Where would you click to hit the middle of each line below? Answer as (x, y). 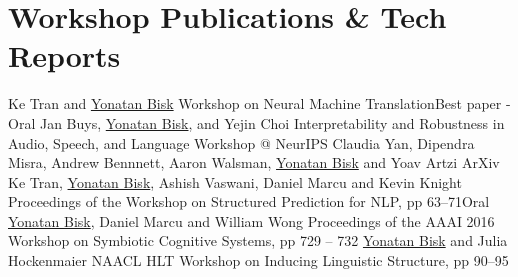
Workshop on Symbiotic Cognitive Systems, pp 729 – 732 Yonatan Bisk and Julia (258, 240)
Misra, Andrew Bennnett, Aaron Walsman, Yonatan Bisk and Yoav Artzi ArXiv (254, 162)
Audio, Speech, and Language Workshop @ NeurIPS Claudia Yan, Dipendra (241, 142)
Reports (64, 55)
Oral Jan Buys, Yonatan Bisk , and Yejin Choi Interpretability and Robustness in (256, 122)
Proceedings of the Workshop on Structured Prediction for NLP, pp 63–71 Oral (249, 201)
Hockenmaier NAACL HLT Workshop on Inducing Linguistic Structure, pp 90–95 (258, 260)
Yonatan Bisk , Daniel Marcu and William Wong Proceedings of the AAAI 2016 (251, 220)
